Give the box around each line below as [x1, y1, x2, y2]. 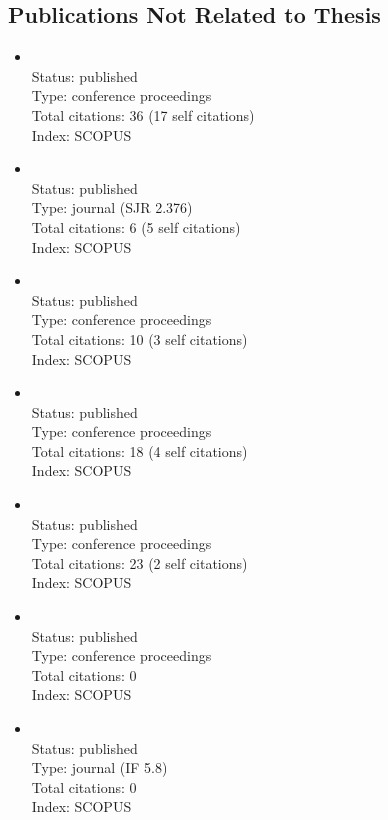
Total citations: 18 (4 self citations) [31, 440, 248, 461]
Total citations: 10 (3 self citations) [31, 328, 248, 349]
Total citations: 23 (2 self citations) [31, 552, 248, 573]
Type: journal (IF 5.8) [31, 757, 168, 778]
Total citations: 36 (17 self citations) [31, 104, 255, 125]
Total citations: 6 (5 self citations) [31, 216, 241, 237]
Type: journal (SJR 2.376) [31, 197, 193, 218]
